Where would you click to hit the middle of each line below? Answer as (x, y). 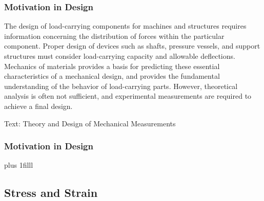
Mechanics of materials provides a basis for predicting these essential (112, 66)
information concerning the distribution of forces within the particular (114, 36)
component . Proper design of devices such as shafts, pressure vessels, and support (132, 46)
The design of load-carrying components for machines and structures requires (125, 26)
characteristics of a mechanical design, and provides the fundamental (112, 76)
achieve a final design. (38, 106)
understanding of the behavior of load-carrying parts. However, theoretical (121, 86)
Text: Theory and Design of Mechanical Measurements (90, 123)
